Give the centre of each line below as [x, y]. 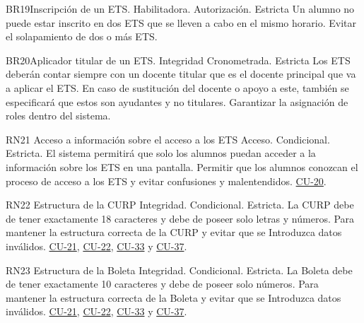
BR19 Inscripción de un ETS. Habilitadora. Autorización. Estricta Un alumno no [180, 8]
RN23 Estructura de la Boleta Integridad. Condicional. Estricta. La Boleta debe [179, 270]
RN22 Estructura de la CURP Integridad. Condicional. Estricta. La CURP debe [180, 205]
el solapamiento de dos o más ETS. [82, 36]
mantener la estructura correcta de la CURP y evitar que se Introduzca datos [174, 232]
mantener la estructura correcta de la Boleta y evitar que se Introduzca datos [174, 297]
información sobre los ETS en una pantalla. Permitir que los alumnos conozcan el [182, 166]
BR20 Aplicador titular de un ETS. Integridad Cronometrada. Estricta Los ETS [178, 60]
